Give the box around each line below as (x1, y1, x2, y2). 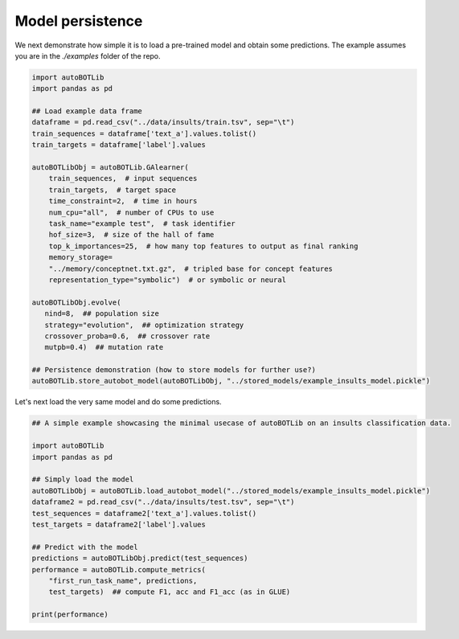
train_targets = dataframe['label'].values (31, 141, 207, 150)
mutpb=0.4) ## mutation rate (44, 342, 164, 352)
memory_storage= (48, 253, 113, 262)
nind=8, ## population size (44, 309, 160, 318)
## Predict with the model (31, 543, 138, 551)
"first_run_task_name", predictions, (48, 576, 198, 585)
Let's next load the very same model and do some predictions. (14, 397, 222, 407)
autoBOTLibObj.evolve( (31, 297, 121, 307)
